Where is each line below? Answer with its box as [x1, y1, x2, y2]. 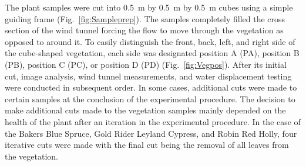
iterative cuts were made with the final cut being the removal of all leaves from [5, 139, 289, 151]
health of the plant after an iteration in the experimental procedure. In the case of [5, 115, 301, 127]
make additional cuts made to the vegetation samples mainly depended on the [5, 104, 286, 116]
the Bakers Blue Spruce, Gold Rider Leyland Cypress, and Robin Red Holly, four [5, 127, 297, 139]
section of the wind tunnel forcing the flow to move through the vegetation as [5, 24, 284, 36]
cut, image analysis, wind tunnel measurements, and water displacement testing [5, 70, 292, 82]
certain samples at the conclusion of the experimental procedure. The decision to [5, 92, 295, 105]
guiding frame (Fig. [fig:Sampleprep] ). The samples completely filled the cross [5, 12, 285, 25]
